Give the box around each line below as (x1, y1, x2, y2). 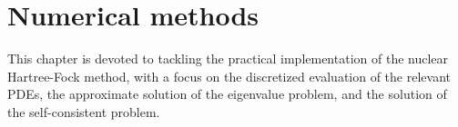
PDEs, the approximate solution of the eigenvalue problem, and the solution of (7, 84, 447, 103)
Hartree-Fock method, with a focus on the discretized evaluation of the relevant (7, 66, 451, 85)
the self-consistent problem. (7, 102, 160, 121)
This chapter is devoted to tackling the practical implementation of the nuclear (7, 49, 449, 68)
